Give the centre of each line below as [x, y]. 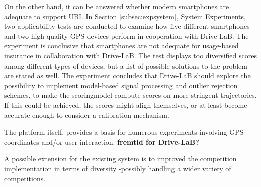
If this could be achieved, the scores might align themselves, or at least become [126, 105]
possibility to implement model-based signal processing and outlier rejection [121, 85]
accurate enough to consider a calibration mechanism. [87, 115]
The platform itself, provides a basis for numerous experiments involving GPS [124, 132]
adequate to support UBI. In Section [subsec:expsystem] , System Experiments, [125, 16]
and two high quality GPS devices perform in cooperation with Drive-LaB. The [126, 36]
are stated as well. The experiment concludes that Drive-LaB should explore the [127, 75]
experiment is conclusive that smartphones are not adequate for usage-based [121, 46]
